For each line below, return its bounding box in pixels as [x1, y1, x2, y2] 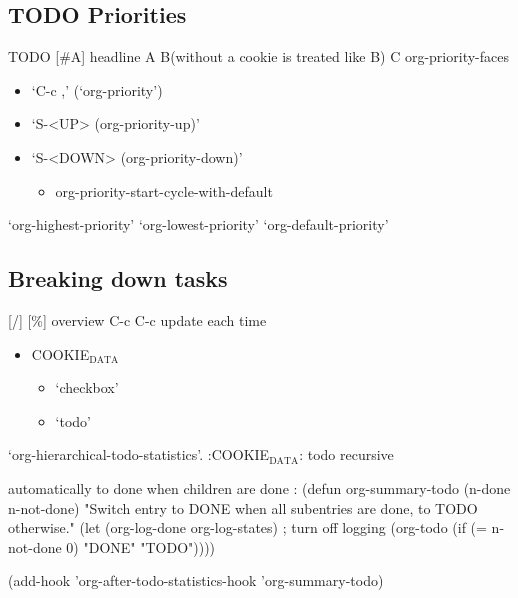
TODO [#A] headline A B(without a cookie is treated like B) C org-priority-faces [8, 46, 509, 67]
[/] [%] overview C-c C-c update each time [8, 309, 267, 330]
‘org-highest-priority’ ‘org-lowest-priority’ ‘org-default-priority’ [8, 214, 389, 235]
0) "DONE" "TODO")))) [66, 536, 216, 557]
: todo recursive [299, 444, 394, 465]
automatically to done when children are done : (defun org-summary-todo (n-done [8, 477, 511, 498]
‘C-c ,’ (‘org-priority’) [31, 79, 163, 100]
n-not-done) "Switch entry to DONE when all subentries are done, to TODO [8, 497, 478, 518]
